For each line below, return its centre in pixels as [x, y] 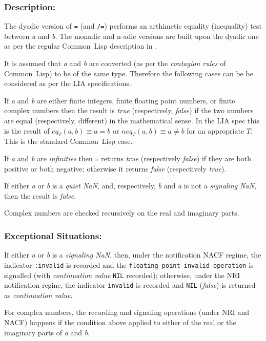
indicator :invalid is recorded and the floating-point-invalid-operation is [129, 264]
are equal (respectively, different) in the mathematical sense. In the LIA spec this [132, 121]
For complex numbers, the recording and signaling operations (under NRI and [127, 312]
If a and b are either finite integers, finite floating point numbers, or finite [120, 100]
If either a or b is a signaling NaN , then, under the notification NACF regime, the [133, 255]
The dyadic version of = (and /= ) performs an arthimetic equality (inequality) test [133, 26]
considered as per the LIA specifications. [68, 83]
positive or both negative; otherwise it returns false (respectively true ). [115, 168]
